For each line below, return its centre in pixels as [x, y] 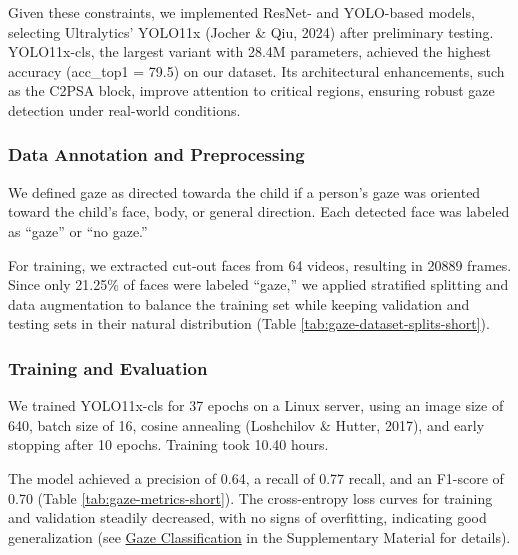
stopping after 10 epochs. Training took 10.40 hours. [168, 444]
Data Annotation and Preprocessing [156, 154]
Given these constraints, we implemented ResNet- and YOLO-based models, [241, 12]
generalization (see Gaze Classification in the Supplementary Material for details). [259, 536]
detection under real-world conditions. [124, 109]
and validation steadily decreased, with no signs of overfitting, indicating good [247, 517]
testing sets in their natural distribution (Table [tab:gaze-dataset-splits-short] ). [249, 323]
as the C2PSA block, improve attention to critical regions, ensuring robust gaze [251, 90]
